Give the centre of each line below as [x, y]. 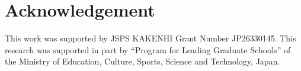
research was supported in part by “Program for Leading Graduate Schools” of [148, 49]
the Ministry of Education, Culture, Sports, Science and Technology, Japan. [143, 61]
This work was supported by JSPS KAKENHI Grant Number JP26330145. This [150, 38]
